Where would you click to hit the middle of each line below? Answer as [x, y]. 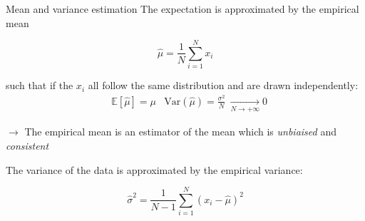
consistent [27, 145]
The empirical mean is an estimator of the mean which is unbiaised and [180, 132]
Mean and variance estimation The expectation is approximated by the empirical [182, 9]
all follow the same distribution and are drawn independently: [223, 85]
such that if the [40, 85]
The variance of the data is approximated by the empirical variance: [154, 169]
